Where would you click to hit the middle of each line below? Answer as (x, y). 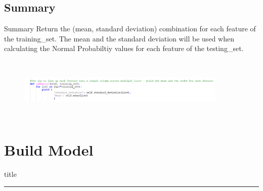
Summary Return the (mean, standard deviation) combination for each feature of (130, 29)
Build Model (49, 150)
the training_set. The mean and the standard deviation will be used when (119, 38)
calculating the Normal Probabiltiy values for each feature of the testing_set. (124, 48)
